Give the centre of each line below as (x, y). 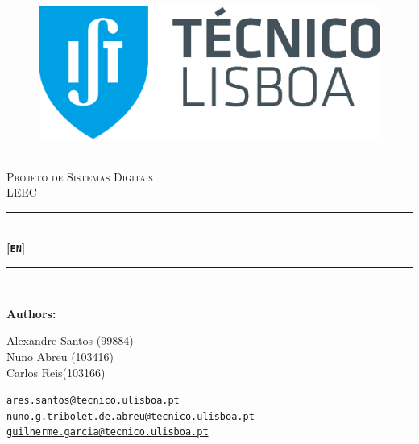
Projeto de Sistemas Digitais (80, 176)
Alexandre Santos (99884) (70, 340)
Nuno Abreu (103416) (60, 356)
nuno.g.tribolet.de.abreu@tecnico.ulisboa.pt (131, 416)
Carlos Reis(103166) (56, 372)
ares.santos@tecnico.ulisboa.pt (93, 401)
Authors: (31, 313)
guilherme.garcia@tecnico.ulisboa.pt (108, 432)
